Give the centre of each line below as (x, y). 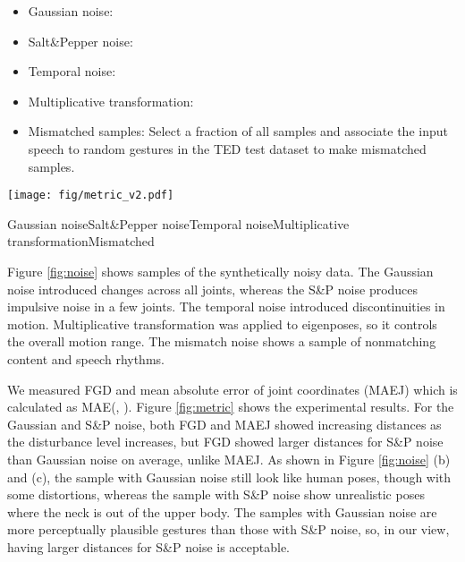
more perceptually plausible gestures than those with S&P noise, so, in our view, (228, 529)
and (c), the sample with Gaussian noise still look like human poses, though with (229, 477)
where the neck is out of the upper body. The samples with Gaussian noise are (222, 511)
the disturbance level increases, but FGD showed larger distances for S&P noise (225, 442)
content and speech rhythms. (86, 358)
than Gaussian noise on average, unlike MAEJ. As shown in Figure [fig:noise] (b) (229, 459)
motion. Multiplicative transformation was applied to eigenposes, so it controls (222, 324)
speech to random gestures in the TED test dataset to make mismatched (227, 148)
